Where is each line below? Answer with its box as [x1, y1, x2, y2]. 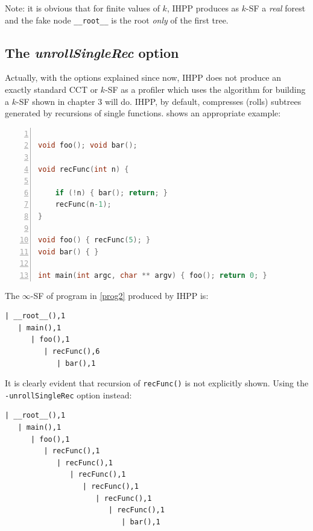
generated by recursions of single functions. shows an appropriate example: [5, 107, 281, 119]
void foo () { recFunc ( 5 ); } [38, 236, 151, 245]
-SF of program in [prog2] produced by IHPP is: [30, 289, 209, 301]
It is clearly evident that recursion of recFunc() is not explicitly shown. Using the [5, 377, 309, 389]
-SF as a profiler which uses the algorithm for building [105, 83, 306, 96]
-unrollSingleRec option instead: [5, 388, 132, 401]
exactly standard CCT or [5, 83, 98, 96]
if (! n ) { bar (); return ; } [55, 188, 168, 197]
